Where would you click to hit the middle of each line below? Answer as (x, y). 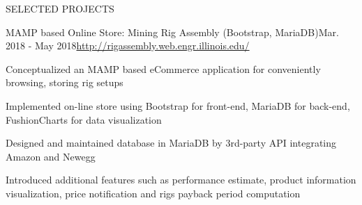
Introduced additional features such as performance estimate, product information (181, 180)
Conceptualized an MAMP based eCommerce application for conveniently (163, 68)
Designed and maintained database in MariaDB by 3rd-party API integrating (171, 143)
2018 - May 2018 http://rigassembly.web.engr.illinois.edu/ (128, 46)
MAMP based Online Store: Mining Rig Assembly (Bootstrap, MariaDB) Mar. (172, 32)
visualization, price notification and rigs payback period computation (153, 193)
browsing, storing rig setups (65, 82)
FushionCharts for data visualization (84, 119)
